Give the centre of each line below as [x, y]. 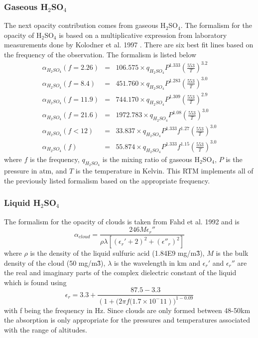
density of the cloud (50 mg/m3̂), [55, 262]
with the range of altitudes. [46, 330]
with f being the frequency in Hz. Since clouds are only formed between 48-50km [127, 310]
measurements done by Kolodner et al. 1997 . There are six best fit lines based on [129, 45]
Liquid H [22, 203]
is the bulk [232, 253]
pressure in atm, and [36, 171]
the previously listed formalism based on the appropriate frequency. [107, 180]
